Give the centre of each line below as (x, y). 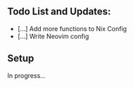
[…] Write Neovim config (53, 36)
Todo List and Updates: (59, 12)
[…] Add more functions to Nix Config (72, 28)
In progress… (26, 75)
